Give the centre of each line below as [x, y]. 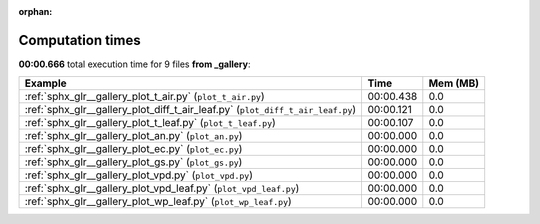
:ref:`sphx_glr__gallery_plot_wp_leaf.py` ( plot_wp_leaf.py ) [158, 202]
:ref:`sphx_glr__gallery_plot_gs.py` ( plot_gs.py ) [133, 162]
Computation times [79, 40]
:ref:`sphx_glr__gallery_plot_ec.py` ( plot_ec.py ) [133, 149]
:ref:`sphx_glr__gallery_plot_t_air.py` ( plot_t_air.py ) [144, 97]
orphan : [35, 11]
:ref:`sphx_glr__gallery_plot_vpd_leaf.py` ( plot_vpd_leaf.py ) [162, 188]
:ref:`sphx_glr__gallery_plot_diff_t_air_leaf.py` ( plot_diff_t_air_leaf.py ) [190, 110]
